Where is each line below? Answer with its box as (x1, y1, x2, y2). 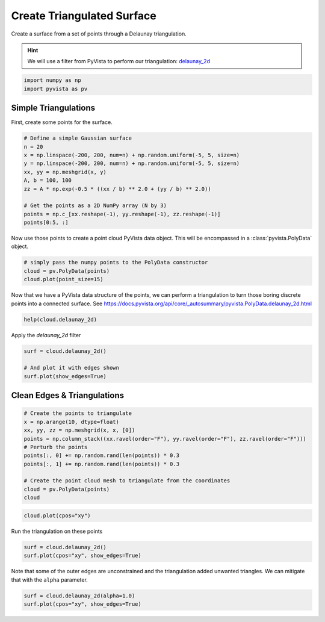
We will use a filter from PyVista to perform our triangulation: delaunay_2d (27, 58, 211, 65)
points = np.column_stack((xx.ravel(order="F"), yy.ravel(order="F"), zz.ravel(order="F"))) (23, 435, 306, 442)
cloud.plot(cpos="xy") (23, 512, 91, 519)
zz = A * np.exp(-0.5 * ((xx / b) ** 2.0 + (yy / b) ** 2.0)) (23, 185, 211, 192)
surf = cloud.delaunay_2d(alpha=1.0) (23, 592, 135, 599)
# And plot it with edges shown (23, 364, 120, 372)
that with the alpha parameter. (11, 576, 88, 583)
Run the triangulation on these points (11, 527, 103, 535)
